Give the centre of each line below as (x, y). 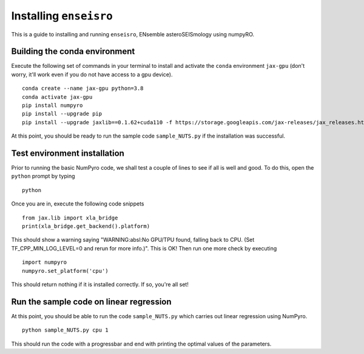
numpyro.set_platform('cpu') (65, 271)
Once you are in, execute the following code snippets (78, 204)
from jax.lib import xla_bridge (70, 218)
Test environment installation (68, 153)
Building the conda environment (73, 52)
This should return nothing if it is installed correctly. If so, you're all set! (100, 284)
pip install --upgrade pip (62, 114)
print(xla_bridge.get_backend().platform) (86, 226)
